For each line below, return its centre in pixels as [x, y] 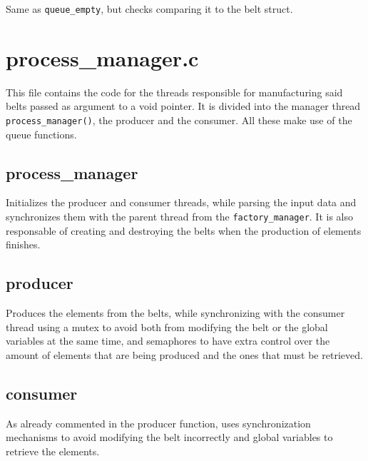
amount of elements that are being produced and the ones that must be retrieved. [184, 354]
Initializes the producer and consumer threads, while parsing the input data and [181, 202]
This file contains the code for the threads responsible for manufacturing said [174, 92]
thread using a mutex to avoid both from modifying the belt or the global [167, 326]
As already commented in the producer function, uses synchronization [158, 423]
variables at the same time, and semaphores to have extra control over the [168, 341]
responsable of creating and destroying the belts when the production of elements [184, 230]
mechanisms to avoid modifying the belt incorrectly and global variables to [169, 437]
